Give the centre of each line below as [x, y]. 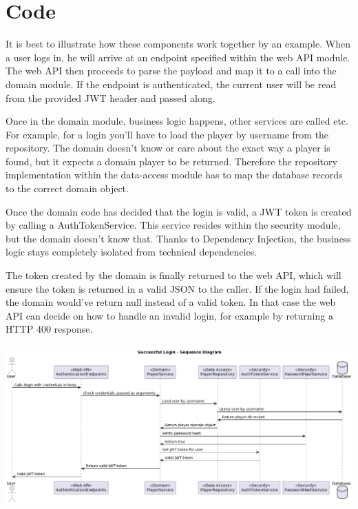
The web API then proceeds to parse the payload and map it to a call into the [171, 71]
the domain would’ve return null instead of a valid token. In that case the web [171, 302]
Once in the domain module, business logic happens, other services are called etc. [177, 121]
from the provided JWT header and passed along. [110, 97]
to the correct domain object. [67, 188]
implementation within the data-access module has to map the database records [174, 175]
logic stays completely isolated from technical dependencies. [131, 252]
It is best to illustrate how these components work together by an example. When [178, 44]
